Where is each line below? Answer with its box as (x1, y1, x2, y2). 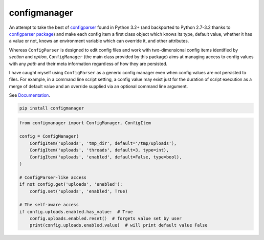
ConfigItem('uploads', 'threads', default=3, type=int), (29, 147, 169, 153)
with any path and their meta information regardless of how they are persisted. (9, 61, 168, 66)
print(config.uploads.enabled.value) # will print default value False (29, 222, 208, 228)
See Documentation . (9, 92, 50, 98)
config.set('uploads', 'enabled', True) (29, 188, 128, 194)
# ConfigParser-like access (19, 175, 87, 180)
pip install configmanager (19, 106, 84, 111)
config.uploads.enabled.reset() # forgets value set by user (29, 216, 182, 221)
